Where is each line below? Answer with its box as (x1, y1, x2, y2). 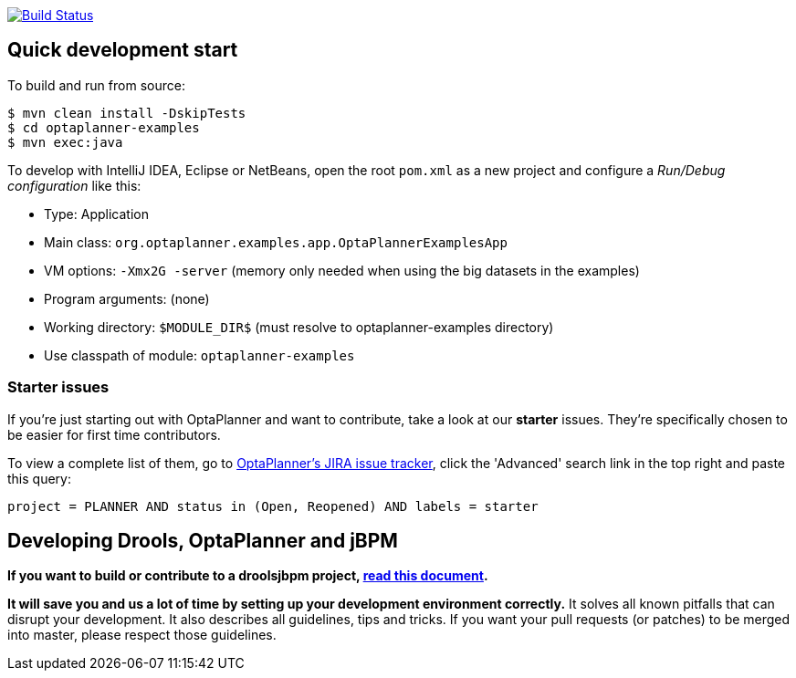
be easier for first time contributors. (7, 426, 221, 443)
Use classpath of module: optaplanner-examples (44, 347, 355, 363)
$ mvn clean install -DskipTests (7, 105, 246, 120)
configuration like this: (7, 177, 141, 193)
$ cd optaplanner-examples (7, 120, 200, 135)
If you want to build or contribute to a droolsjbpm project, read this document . (7, 568, 488, 584)
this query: (7, 470, 71, 486)
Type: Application (44, 205, 149, 222)
